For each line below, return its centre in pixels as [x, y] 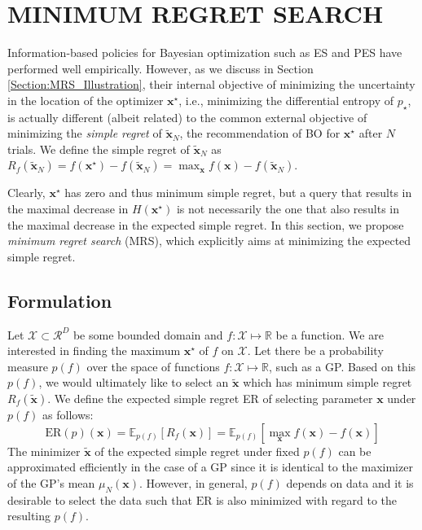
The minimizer [44, 451]
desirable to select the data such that [100, 499]
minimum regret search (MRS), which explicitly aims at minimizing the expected [209, 241]
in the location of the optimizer [86, 100]
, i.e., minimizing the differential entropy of [286, 100]
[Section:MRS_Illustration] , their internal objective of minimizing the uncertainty [211, 84]
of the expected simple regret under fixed [197, 451]
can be [355, 451]
